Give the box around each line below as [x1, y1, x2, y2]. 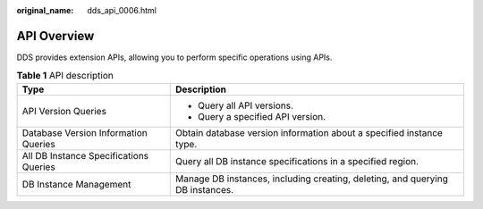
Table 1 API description [16, 70, 114, 82]
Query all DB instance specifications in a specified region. [174, 155, 419, 167]
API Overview [16, 28, 95, 44]
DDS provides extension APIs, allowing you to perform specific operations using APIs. [16, 52, 333, 63]
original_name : [16, 5, 74, 15]
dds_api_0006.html [87, 5, 157, 15]
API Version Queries [21, 104, 107, 117]
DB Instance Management [21, 178, 131, 190]
